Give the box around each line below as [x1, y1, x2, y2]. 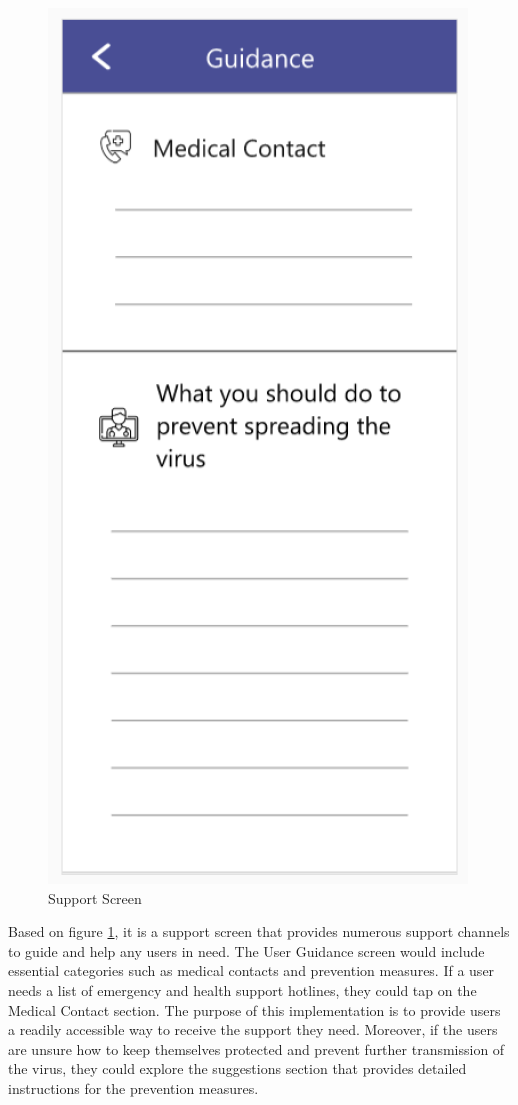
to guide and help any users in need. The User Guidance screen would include [8, 940, 485, 961]
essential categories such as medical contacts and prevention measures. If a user [8, 960, 495, 981]
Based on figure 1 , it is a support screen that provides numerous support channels [8, 921, 510, 942]
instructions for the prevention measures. [8, 1077, 259, 1098]
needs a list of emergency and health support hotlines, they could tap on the [8, 979, 477, 1000]
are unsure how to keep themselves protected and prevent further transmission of [8, 1038, 505, 1059]
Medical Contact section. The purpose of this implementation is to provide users [8, 999, 501, 1020]
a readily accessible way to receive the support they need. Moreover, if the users [8, 1019, 498, 1040]
